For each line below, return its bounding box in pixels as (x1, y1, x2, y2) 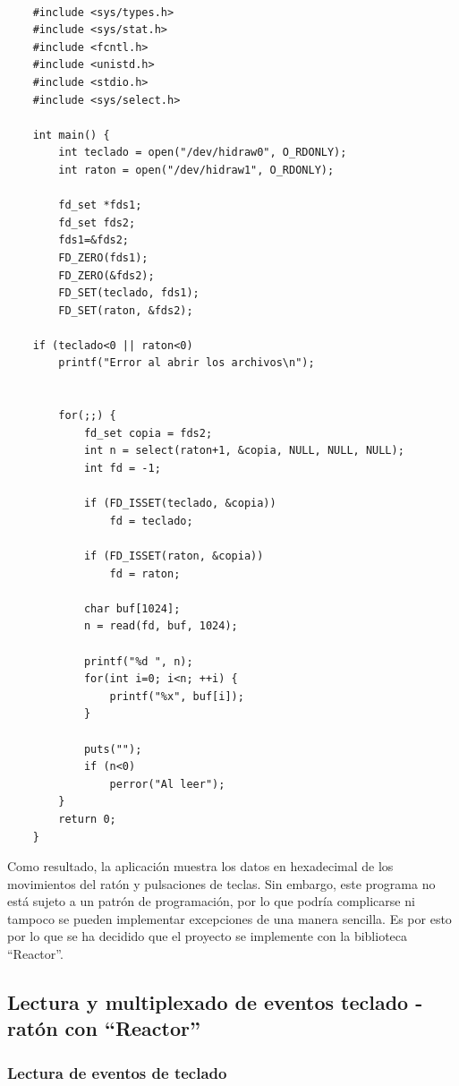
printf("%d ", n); (83, 654, 193, 668)
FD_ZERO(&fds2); (58, 269, 155, 282)
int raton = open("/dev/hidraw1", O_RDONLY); (58, 163, 335, 176)
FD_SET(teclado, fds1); (58, 286, 200, 300)
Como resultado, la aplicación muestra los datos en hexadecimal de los (7, 857, 394, 876)
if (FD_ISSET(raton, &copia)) (83, 550, 264, 562)
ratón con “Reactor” (7, 1014, 200, 1042)
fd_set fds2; (58, 216, 136, 229)
